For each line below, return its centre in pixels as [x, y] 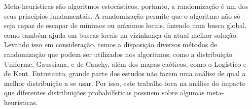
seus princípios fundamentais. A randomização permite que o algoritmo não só [122, 15]
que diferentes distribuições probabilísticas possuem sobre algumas [104, 93]
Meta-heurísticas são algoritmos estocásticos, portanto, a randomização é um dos [126, 6]
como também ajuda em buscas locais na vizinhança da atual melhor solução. [121, 35]
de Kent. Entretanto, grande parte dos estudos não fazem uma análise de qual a [125, 73]
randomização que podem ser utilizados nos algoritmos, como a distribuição [118, 54]
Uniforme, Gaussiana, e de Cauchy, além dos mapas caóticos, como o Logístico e [125, 64]
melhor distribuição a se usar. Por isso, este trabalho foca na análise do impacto [125, 83]
